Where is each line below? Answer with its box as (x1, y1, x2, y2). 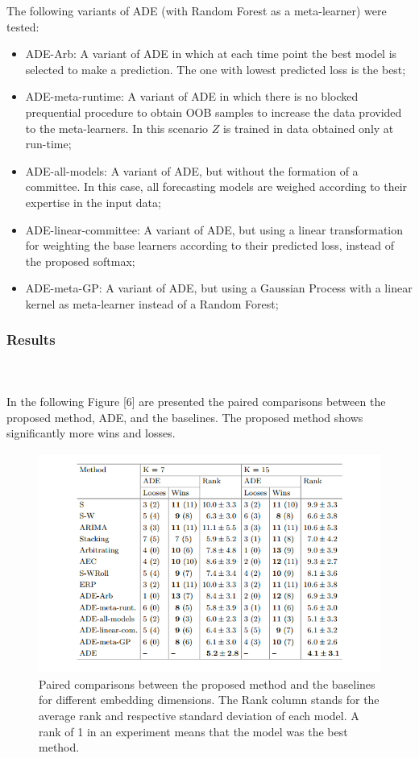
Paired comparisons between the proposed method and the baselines (39, 675, 375, 692)
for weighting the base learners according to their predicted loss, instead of (25, 237, 394, 254)
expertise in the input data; (25, 193, 161, 210)
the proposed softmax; (25, 252, 135, 269)
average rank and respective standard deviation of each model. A (39, 706, 359, 723)
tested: (6, 18, 39, 35)
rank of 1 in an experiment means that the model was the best (39, 723, 348, 739)
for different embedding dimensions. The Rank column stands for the (39, 691, 380, 708)
